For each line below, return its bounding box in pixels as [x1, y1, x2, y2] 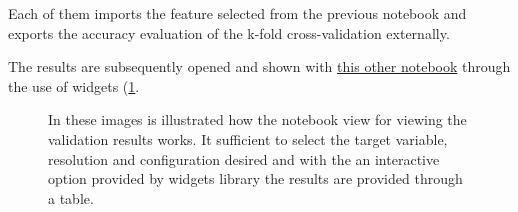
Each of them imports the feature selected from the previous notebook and [8, 3, 467, 23]
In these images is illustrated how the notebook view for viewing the [48, 109, 467, 130]
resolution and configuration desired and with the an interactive [48, 148, 440, 169]
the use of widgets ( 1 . [8, 75, 140, 96]
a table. [48, 187, 94, 208]
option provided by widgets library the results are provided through [48, 168, 463, 189]
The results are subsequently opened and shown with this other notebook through [8, 56, 511, 77]
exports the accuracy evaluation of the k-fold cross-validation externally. [8, 22, 450, 43]
